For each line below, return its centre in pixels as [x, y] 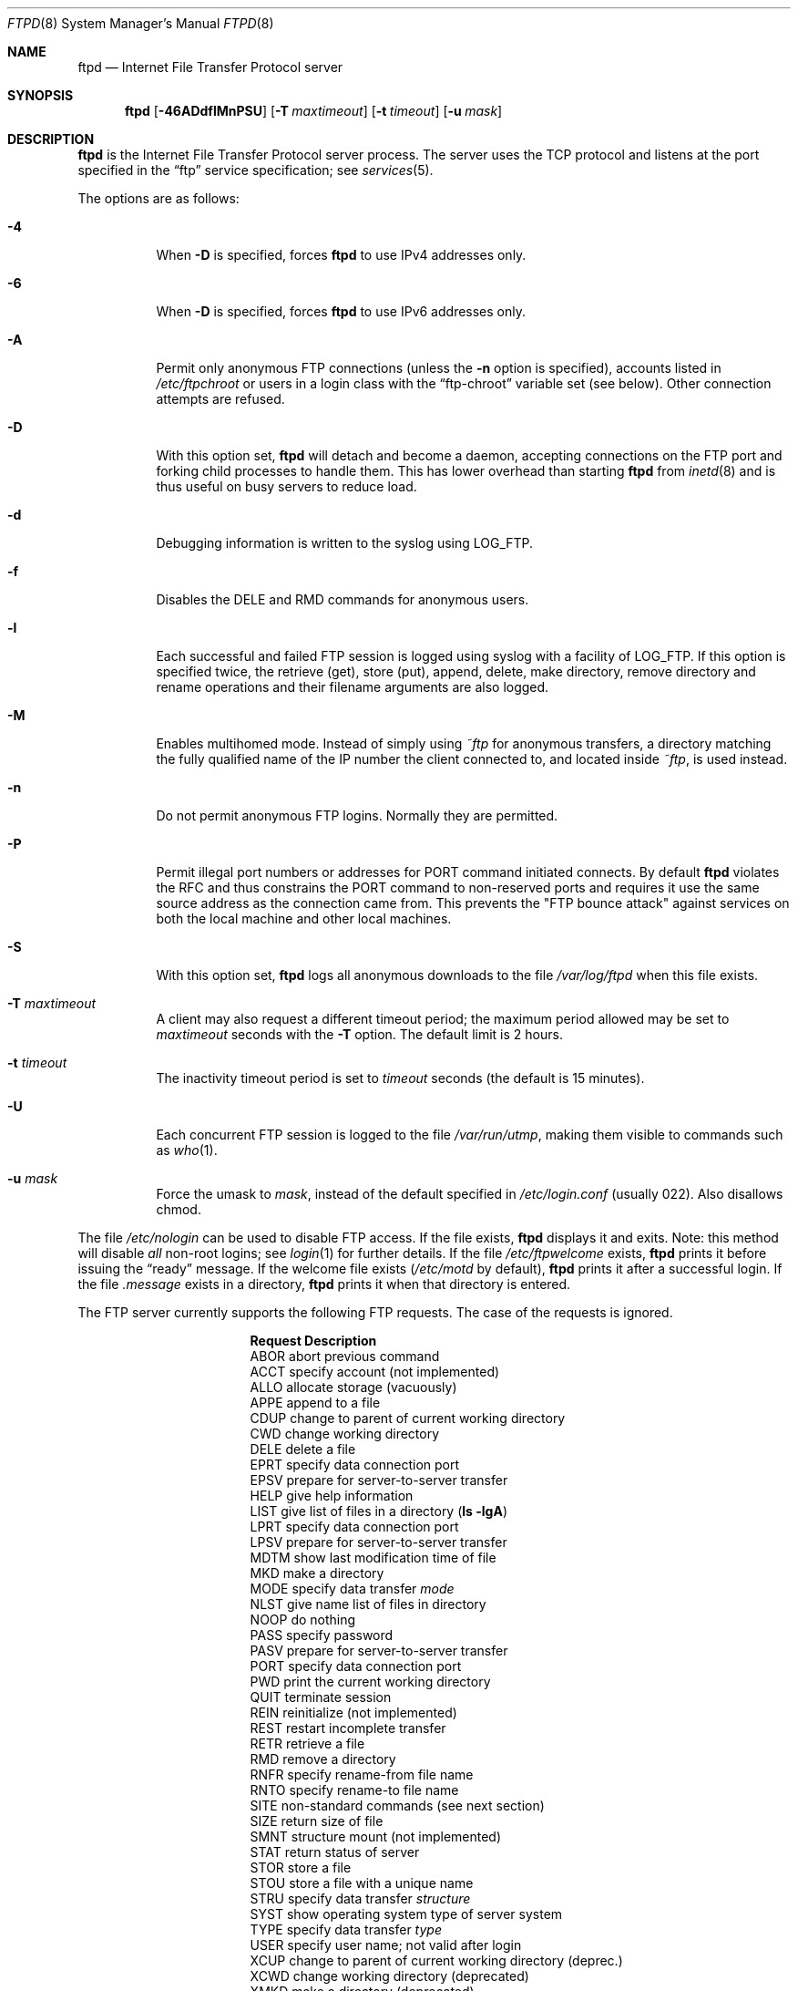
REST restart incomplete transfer [348, 1728]
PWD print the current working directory [370, 1682]
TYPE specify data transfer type [346, 1929]
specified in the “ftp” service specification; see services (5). [256, 170]
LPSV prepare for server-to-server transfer [379, 1542]
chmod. [179, 1209]
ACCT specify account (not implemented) [375, 1372]
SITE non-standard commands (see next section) [397, 1805]
